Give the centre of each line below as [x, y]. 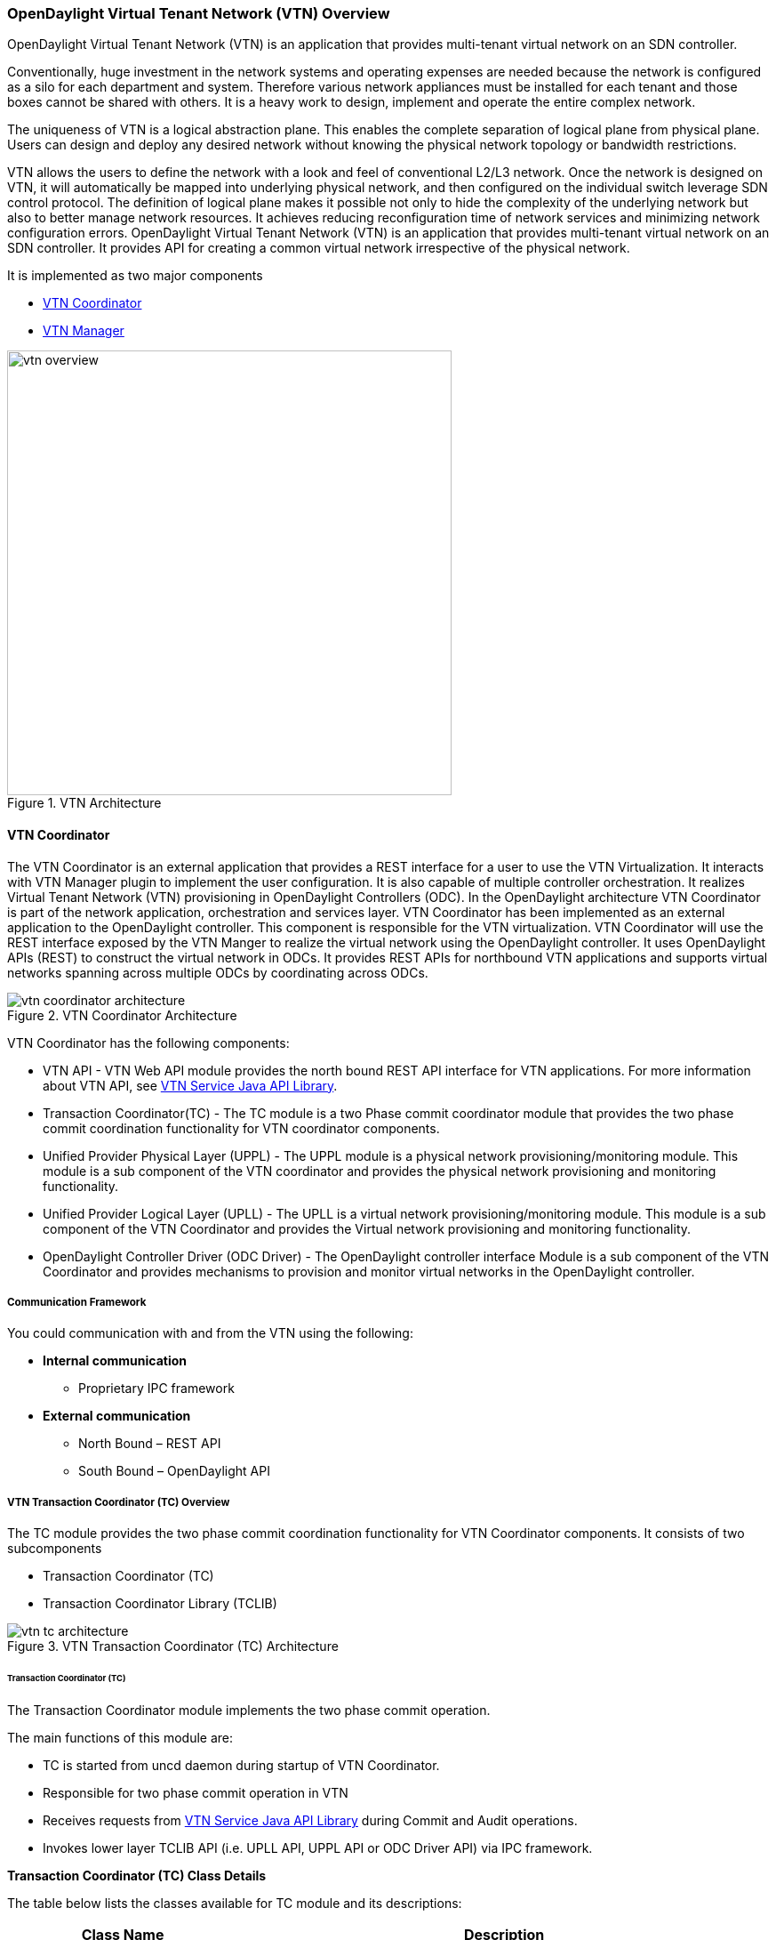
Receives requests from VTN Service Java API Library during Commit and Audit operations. [310, 1820]
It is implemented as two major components [135, 276]
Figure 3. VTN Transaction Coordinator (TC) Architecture [173, 1646]
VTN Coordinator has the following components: [148, 1042]
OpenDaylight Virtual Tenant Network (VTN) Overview [199, 13]
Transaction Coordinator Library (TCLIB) [160, 1604]
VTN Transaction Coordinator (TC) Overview [119, 1502]
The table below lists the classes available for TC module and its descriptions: [235, 1903]
